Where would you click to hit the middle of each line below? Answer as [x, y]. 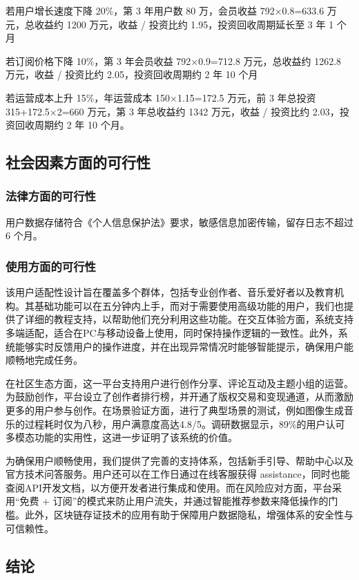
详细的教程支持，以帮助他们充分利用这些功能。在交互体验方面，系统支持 [189, 319]
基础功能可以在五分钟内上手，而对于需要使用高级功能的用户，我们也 [189, 305]
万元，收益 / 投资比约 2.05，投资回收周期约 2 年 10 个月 [132, 74]
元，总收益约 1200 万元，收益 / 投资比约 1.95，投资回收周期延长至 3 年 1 [170, 24]
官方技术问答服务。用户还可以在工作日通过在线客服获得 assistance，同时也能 [178, 474]
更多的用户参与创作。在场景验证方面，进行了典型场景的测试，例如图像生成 [175, 410]
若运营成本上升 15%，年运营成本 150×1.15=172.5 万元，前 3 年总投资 [161, 97]
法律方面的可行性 [51, 196]
